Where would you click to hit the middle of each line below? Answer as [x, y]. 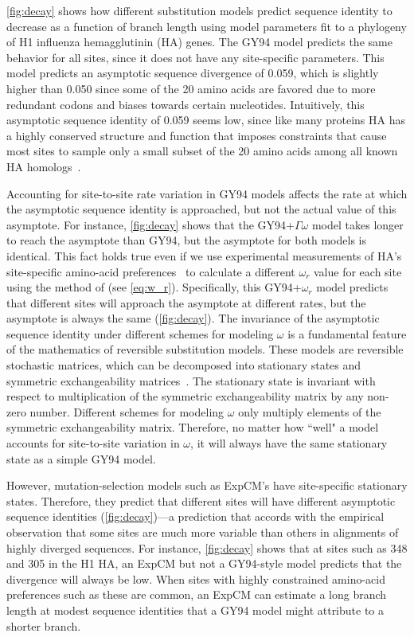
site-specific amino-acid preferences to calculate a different [151, 271]
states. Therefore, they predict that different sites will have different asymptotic [201, 500]
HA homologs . [44, 166]
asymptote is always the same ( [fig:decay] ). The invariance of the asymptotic [193, 318]
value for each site [357, 271]
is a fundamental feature [347, 333]
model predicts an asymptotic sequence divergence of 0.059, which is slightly [193, 73]
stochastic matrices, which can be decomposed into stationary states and [184, 365]
